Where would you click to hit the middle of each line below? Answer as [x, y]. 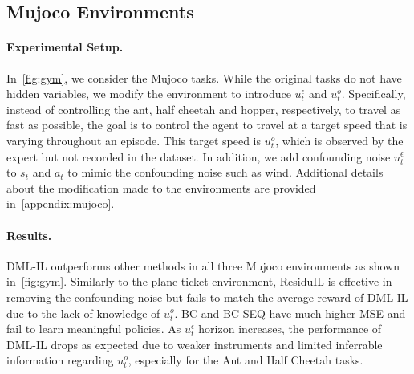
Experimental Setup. [65, 47]
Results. [29, 235]
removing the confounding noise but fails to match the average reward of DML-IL [207, 297]
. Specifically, [373, 93]
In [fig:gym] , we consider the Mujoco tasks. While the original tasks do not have [204, 77]
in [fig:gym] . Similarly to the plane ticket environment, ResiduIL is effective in [199, 281]
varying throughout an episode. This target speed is [134, 140]
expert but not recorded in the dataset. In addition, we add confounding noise [199, 156]
